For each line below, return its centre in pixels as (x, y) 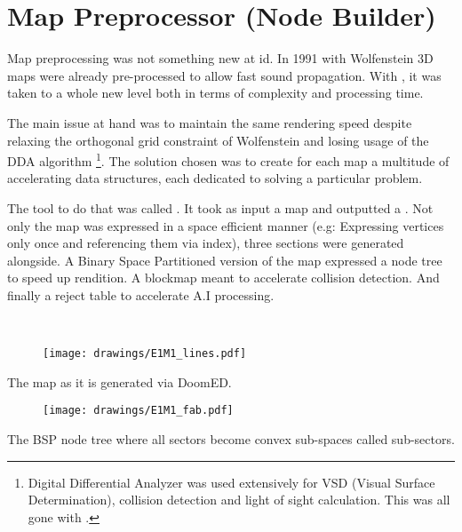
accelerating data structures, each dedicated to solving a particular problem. (215, 178)
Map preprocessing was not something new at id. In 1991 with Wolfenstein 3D (220, 58)
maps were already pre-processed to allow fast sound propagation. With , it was (224, 75)
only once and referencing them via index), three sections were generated (206, 243)
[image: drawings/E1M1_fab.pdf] (138, 411)
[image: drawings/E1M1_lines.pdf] (145, 354)
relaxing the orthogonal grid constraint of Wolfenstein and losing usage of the (218, 140)
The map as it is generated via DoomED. (119, 381)
